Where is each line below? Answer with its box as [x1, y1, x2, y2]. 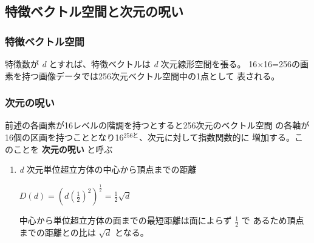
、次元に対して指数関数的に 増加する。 [138, 131, 295, 143]
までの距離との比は [19, 225, 96, 238]
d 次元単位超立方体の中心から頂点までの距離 [19, 163, 197, 176]
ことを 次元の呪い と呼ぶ [13, 142, 113, 155]
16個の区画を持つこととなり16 [5, 131, 124, 143]
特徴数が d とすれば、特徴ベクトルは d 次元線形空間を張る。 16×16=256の [5, 58, 300, 70]
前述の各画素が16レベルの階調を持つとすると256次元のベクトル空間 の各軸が [5, 119, 310, 131]
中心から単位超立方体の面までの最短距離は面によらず [19, 214, 232, 227]
